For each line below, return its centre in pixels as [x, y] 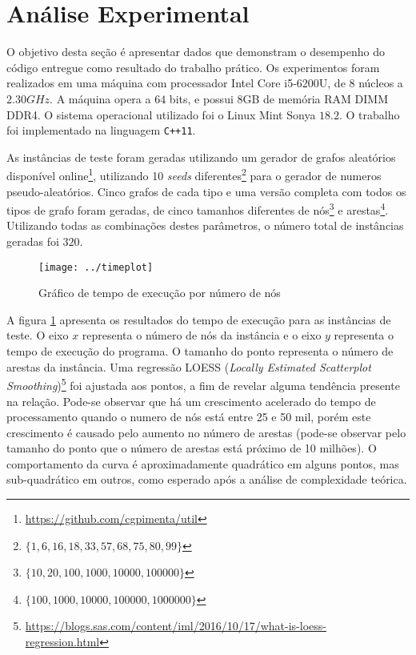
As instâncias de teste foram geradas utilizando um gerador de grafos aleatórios [201, 157]
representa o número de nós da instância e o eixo [202, 335]
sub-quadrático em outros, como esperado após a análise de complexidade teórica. [207, 479]
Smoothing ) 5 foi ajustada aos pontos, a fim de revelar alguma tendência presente [203, 384]
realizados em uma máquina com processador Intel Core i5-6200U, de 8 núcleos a [205, 83]
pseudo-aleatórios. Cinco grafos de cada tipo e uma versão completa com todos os [206, 191]
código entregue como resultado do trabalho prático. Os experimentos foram [193, 67]
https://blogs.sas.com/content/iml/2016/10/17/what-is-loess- [176, 626]
